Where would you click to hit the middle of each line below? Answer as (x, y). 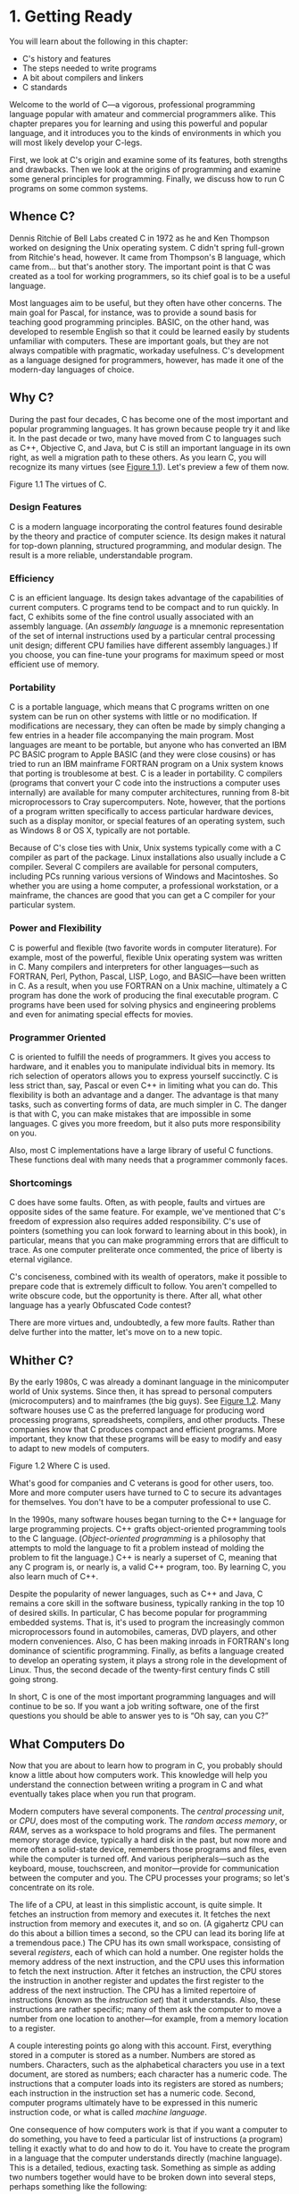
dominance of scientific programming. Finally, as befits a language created (147, 1651)
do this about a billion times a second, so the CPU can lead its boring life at (147, 1933)
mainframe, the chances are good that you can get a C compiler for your (142, 896)
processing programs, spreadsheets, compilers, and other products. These (147, 1420)
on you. (23, 1133)
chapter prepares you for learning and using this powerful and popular (138, 123)
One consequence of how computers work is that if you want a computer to (149, 2129)
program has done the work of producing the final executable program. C (144, 995)
